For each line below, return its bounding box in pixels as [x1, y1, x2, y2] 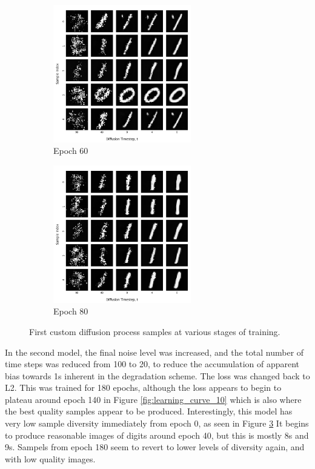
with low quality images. [5, 452, 96, 465]
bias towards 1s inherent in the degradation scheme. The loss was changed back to [5, 369, 310, 382]
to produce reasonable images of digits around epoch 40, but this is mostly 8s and [5, 428, 309, 441]
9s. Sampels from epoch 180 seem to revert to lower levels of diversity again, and [5, 441, 305, 453]
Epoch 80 [53, 305, 88, 318]
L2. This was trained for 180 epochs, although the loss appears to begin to [5, 381, 282, 394]
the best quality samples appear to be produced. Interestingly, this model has [5, 405, 293, 417]
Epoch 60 [53, 144, 88, 157]
